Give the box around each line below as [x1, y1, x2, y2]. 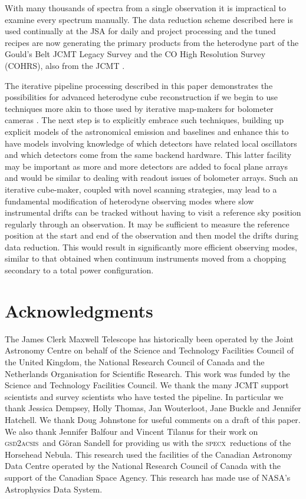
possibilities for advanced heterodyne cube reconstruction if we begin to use [5, 91, 278, 103]
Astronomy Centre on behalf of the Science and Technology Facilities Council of [5, 344, 294, 356]
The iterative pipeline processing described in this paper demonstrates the [5, 79, 273, 91]
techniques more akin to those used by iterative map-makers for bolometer [5, 102, 274, 114]
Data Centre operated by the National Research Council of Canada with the [5, 460, 281, 472]
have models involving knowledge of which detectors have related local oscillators [5, 137, 297, 149]
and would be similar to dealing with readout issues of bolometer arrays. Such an [5, 171, 298, 184]
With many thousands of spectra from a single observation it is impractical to [5, 2, 287, 14]
